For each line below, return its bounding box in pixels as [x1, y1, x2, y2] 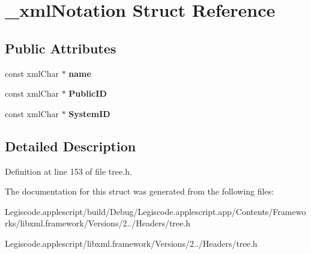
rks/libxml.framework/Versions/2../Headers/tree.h [5, 217, 190, 229]
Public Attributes [5, 38, 116, 57]
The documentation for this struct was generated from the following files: [5, 185, 274, 198]
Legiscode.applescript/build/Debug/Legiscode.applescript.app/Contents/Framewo [5, 205, 306, 217]
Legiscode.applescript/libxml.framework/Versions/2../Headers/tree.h [5, 237, 258, 249]
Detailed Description [5, 136, 136, 155]
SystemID [68, 107, 110, 119]
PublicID [68, 87, 107, 100]
